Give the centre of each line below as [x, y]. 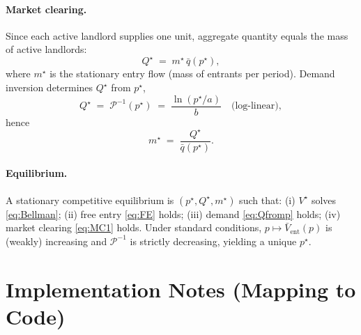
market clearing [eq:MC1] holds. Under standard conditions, [134, 227]
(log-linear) [255, 106]
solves [324, 200]
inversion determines [49, 87]
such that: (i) [267, 200]
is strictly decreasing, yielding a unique [213, 241]
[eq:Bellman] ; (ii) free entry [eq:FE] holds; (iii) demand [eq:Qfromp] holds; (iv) [173, 213]
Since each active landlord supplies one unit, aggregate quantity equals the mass [177, 35]
